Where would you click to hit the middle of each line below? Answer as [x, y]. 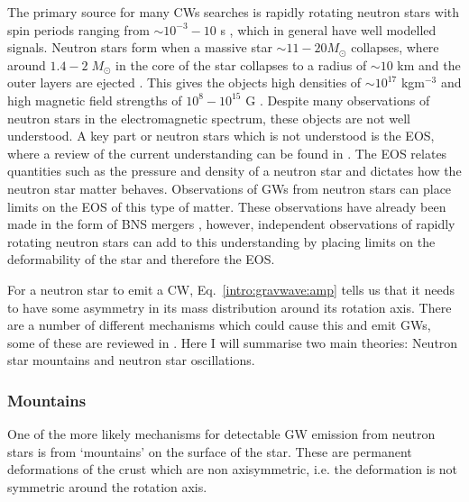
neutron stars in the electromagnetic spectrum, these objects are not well [209, 118]
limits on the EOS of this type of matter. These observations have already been [227, 206]
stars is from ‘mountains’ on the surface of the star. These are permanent [210, 451]
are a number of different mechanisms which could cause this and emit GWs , [219, 325]
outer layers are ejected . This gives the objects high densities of [184, 82]
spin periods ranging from [78, 29]
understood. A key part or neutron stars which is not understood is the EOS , [221, 136]
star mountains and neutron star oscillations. [131, 360]
